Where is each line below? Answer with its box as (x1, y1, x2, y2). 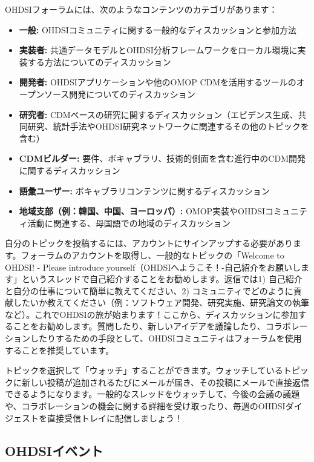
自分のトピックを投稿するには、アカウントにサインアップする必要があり (5, 237, 293, 249)
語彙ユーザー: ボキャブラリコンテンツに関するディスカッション (19, 184, 270, 197)
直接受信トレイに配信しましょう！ (47, 411, 183, 424)
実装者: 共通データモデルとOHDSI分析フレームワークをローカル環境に (19, 44, 298, 56)
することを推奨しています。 (5, 343, 114, 356)
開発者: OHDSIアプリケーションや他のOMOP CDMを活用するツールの (19, 76, 296, 88)
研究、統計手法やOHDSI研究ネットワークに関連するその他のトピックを (27, 120, 309, 133)
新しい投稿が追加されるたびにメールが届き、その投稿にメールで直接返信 (21, 375, 310, 388)
